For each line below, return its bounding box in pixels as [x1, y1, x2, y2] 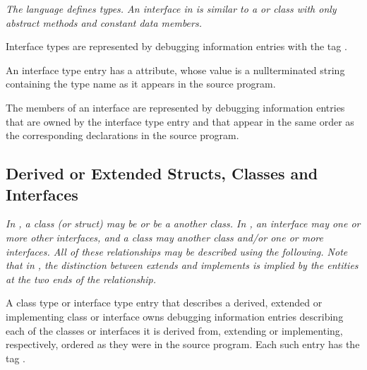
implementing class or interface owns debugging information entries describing [6, 309, 344, 323]
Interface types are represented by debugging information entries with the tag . [6, 39, 347, 54]
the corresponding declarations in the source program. [6, 128, 239, 143]
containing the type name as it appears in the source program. [6, 76, 276, 91]
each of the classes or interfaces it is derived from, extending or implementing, [6, 323, 343, 338]
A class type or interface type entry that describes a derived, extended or [6, 295, 323, 310]
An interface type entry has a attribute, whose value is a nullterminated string [6, 62, 345, 77]
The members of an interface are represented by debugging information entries [6, 100, 345, 114]
